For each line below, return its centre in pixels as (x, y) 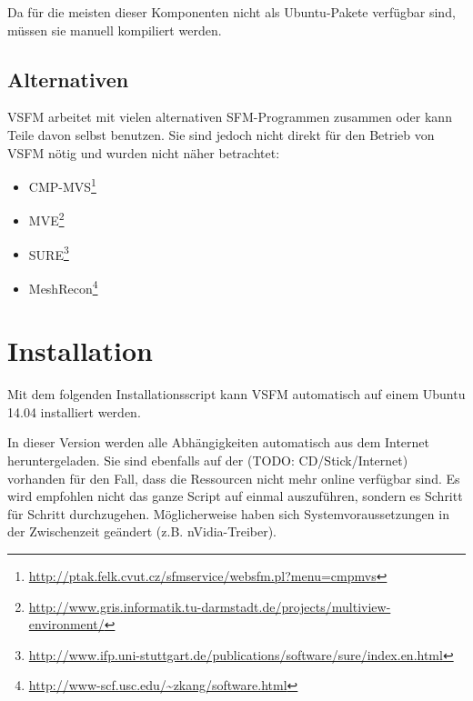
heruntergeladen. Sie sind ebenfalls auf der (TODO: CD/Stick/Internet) (208, 461)
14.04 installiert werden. (74, 411)
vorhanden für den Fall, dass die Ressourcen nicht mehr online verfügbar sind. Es (234, 478)
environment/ (66, 624)
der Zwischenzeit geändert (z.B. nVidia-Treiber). (142, 531)
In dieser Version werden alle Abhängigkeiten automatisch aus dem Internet (219, 442)
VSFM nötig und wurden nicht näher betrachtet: (144, 152)
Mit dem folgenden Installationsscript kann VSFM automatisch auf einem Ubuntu (236, 394)
